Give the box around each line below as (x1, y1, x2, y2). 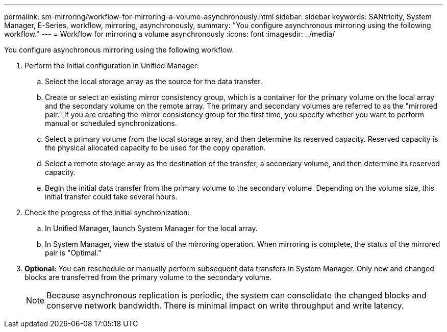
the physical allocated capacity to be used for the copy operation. (45, 143, 266, 152)
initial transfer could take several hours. (45, 192, 178, 201)
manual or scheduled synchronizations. (45, 119, 177, 127)
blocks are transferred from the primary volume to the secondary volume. (24, 273, 272, 282)
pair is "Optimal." (45, 248, 102, 257)
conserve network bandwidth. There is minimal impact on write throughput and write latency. (46, 300, 404, 311)
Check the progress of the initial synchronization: (24, 208, 190, 217)
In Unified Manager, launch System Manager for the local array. (45, 224, 258, 233)
